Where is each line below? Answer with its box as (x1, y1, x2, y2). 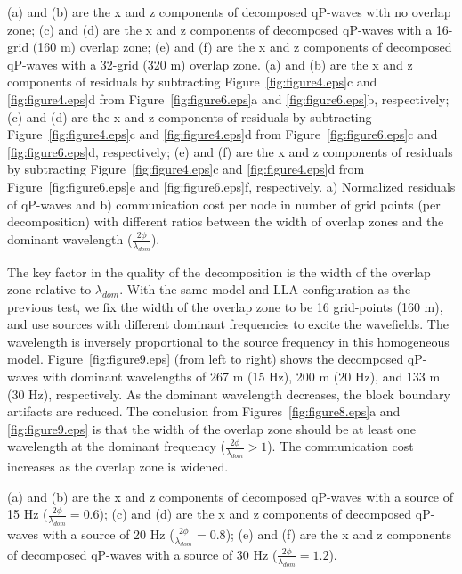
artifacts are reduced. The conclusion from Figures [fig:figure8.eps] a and (7, 402, 401, 421)
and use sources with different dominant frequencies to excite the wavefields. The (7, 315, 449, 333)
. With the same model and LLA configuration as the (119, 280, 411, 299)
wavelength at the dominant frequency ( (7, 437, 226, 455)
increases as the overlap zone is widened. (7, 457, 229, 476)
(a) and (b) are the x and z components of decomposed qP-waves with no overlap (7, 3, 451, 20)
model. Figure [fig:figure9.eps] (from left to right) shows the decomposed (7, 349, 404, 368)
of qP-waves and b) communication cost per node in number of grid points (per (7, 194, 441, 213)
